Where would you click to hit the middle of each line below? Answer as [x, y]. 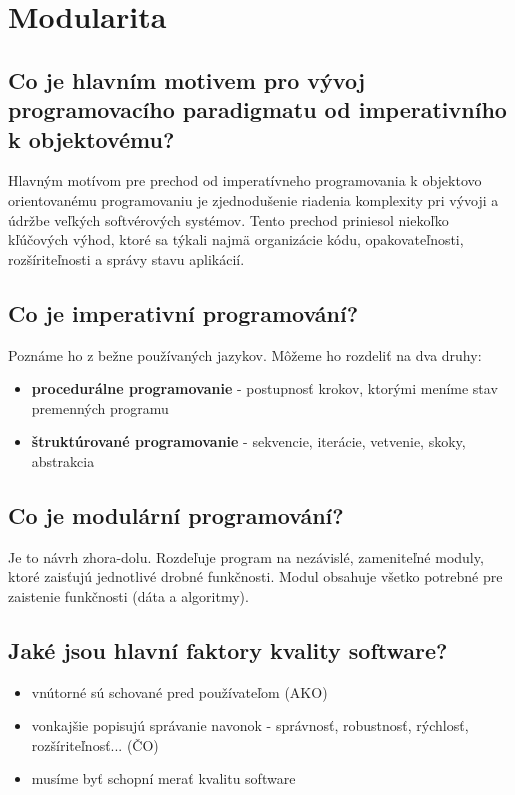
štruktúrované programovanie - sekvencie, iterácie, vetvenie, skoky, [248, 441]
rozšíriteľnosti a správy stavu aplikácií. [126, 258]
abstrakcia [63, 460]
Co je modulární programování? [176, 514]
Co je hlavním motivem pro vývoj [187, 79]
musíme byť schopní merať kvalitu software [163, 778]
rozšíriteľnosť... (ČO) [95, 744]
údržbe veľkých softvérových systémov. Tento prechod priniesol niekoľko [228, 219]
